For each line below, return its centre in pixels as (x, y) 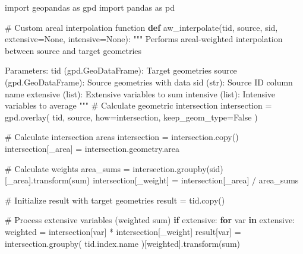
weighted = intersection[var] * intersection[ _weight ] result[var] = (123, 231)
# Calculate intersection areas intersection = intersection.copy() (122, 137)
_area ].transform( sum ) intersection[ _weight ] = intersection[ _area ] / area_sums (153, 180)
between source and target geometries (73, 50)
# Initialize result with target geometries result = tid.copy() (115, 200)
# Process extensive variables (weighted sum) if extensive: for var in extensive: (150, 220)
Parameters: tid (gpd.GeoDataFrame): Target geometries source (121, 70)
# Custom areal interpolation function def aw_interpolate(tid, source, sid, (141, 27)
